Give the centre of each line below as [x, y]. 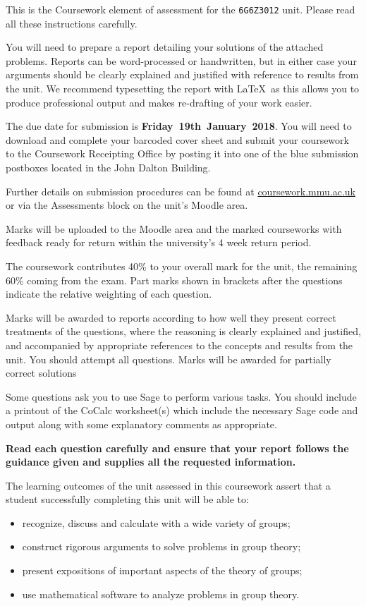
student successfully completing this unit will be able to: [127, 499]
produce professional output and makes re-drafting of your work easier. [159, 102]
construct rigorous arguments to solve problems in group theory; [161, 546]
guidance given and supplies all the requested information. [151, 462]
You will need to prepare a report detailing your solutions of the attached [165, 47]
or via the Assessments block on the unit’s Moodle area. [127, 205]
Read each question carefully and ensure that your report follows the [177, 448]
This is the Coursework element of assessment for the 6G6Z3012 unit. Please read [181, 9]
